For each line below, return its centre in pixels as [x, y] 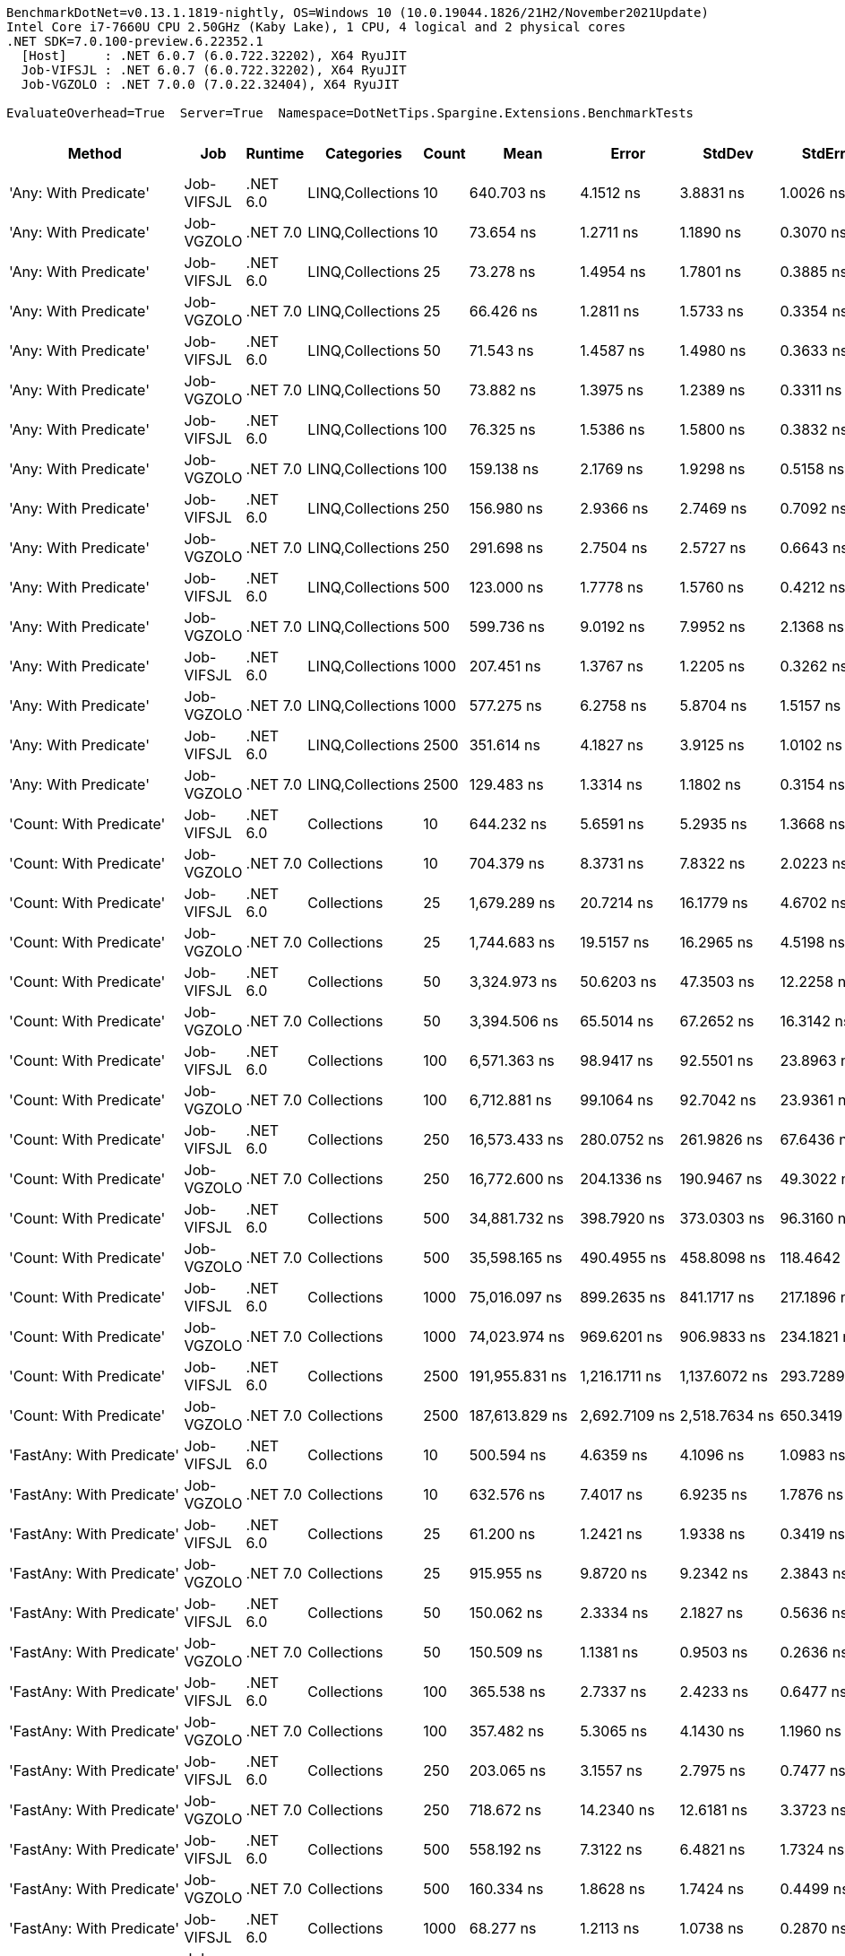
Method [95, 153]
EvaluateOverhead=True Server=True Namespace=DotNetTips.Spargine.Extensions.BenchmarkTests [350, 113]
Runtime [275, 153]
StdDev [728, 153]
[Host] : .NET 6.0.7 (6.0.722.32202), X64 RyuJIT [214, 56]
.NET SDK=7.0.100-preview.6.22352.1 [135, 41]
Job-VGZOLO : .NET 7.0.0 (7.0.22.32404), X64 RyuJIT [210, 84]
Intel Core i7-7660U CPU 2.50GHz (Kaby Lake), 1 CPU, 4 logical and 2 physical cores [316, 27]
